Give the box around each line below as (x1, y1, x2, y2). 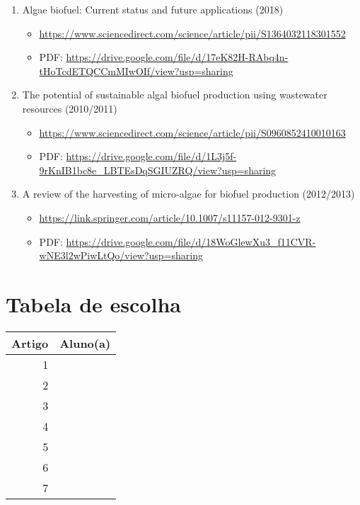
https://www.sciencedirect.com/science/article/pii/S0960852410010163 (39, 125, 346, 140)
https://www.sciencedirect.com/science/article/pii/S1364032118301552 (39, 25, 346, 40)
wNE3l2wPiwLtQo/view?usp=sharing (39, 248, 204, 263)
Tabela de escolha (6, 289, 181, 318)
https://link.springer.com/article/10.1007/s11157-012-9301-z (39, 210, 301, 225)
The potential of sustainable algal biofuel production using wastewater (22, 87, 327, 102)
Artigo (11, 334, 49, 351)
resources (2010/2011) (22, 101, 117, 115)
